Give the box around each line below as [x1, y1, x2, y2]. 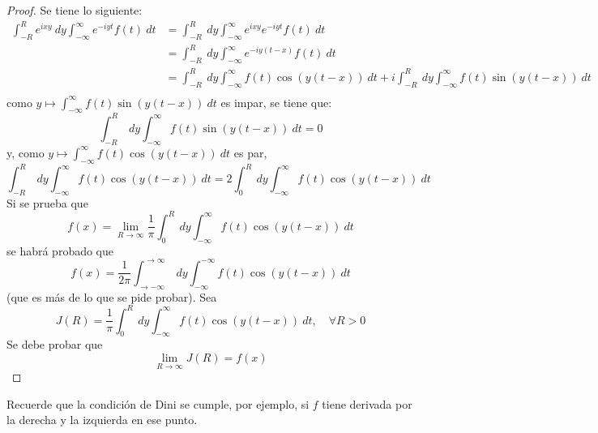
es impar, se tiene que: [220, 93, 332, 110]
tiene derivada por [322, 395, 412, 412]
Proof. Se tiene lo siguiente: [6, 2, 143, 18]
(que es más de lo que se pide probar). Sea [6, 288, 217, 305]
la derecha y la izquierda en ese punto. [6, 411, 198, 428]
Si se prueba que [6, 194, 88, 211]
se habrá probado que [6, 242, 114, 259]
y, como [6, 144, 45, 161]
